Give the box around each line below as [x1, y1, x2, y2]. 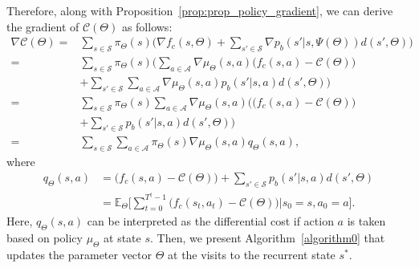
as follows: [121, 18, 173, 35]
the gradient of [6, 18, 79, 35]
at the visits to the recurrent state [168, 246, 336, 263]
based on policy [6, 229, 83, 246]
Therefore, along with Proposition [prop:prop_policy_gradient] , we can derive [6, 2, 393, 18]
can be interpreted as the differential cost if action [87, 213, 334, 229]
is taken [347, 213, 386, 229]
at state [104, 229, 141, 246]
